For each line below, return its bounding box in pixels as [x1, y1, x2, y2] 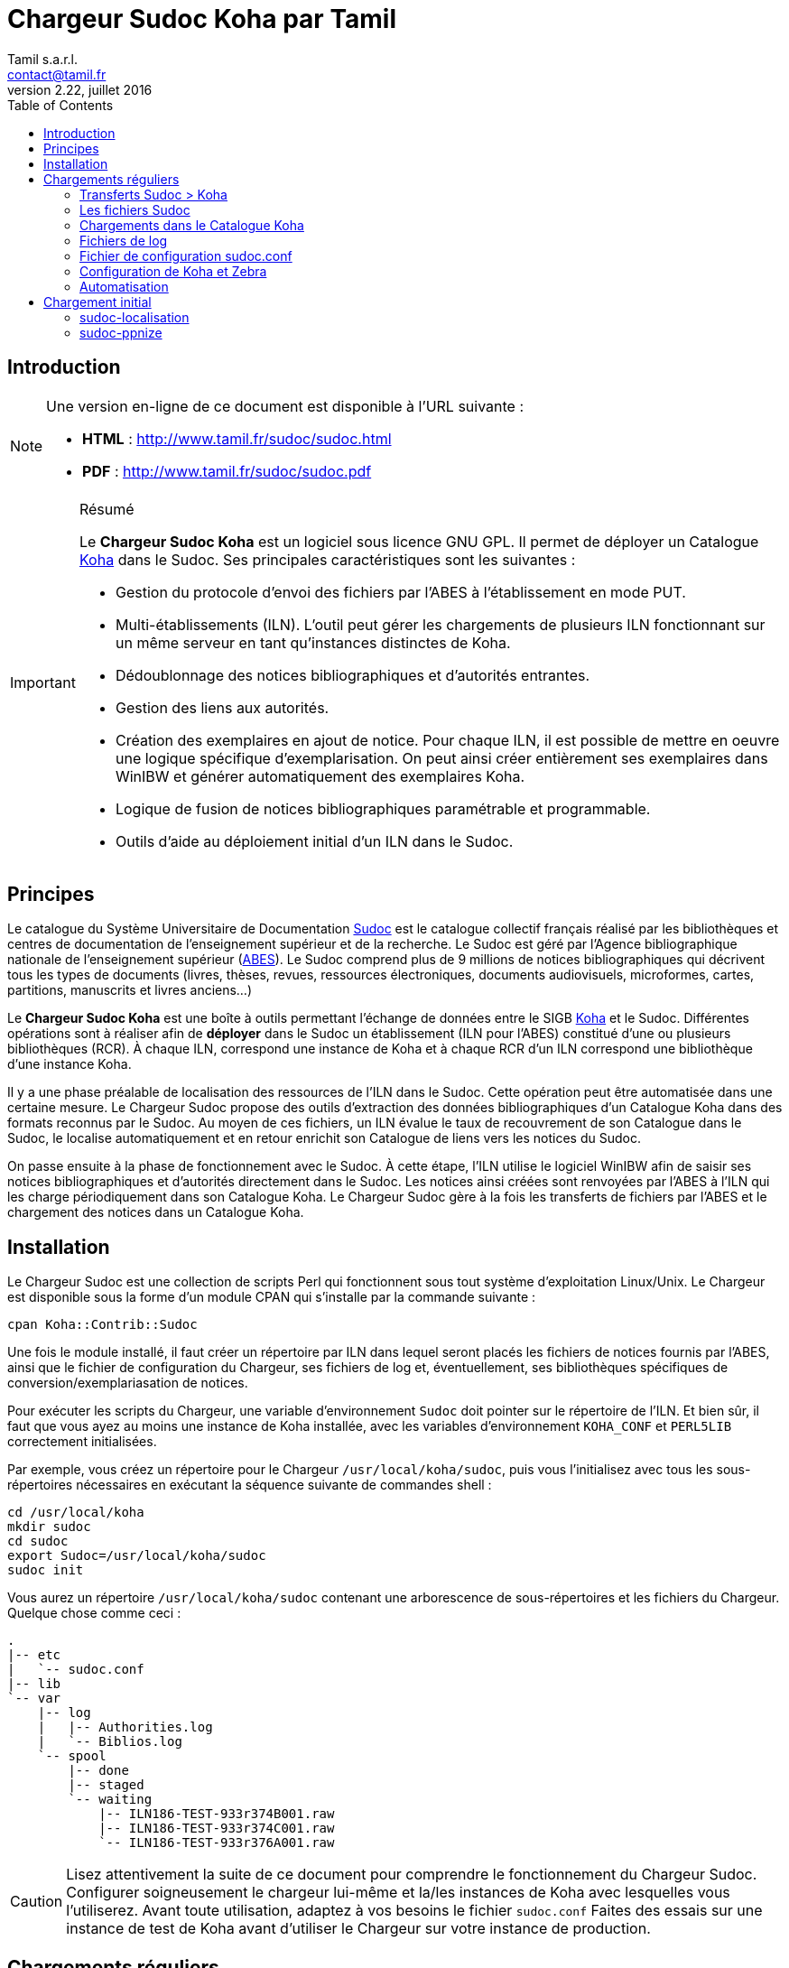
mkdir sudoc [7, 1519, 91, 1535]
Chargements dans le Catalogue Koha [79, 217, 304, 233]
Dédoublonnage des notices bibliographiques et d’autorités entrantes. [115, 665, 590, 684]
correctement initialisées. [7, 1434, 157, 1450]
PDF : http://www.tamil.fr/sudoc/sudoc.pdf [82, 461, 372, 480]
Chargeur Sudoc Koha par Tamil [7, 4, 397, 34]
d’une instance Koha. [7, 1056, 132, 1072]
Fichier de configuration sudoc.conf [79, 247, 292, 264]
